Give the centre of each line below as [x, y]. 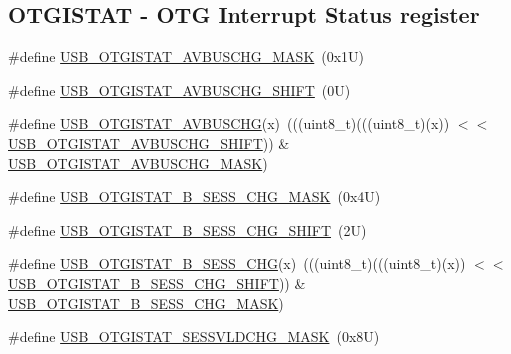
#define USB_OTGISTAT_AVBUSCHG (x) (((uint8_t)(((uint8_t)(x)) [229, 123]
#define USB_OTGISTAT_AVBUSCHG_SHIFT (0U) [179, 89]
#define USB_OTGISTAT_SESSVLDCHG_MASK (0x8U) [194, 336]
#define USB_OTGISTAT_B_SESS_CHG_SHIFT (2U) [187, 229]
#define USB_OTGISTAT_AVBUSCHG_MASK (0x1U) [186, 56]
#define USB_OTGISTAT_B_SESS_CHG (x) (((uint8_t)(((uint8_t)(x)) [237, 263]
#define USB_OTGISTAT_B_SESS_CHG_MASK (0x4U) [194, 196]
